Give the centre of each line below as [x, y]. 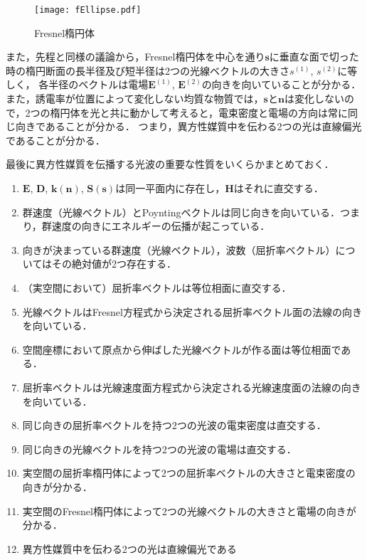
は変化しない [314, 99]
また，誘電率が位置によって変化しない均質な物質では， [135, 99]
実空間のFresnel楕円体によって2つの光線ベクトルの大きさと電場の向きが [189, 511]
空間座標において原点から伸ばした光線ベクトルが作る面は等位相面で [182, 349]
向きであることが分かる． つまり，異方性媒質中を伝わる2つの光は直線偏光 [188, 126]
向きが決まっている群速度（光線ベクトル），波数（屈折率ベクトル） [179, 249]
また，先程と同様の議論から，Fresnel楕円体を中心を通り [135, 57]
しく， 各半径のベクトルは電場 [77, 84]
